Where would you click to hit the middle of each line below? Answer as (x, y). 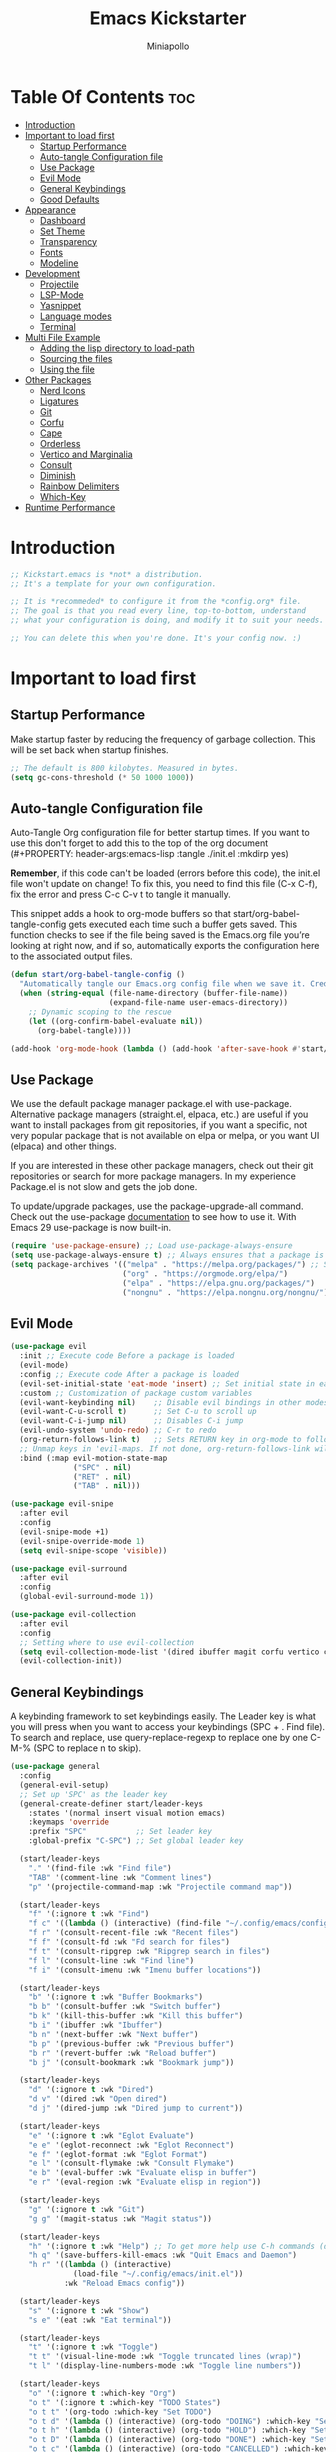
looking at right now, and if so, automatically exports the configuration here (165, 946)
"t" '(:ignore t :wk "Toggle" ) (93, 2347)
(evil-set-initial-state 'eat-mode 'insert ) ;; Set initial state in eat (176, 1383)
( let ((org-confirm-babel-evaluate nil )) (115, 1021)
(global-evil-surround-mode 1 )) (87, 1597)
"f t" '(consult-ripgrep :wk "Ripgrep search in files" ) (149, 1951)
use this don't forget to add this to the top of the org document (139, 843)
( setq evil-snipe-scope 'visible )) (93, 1550)
